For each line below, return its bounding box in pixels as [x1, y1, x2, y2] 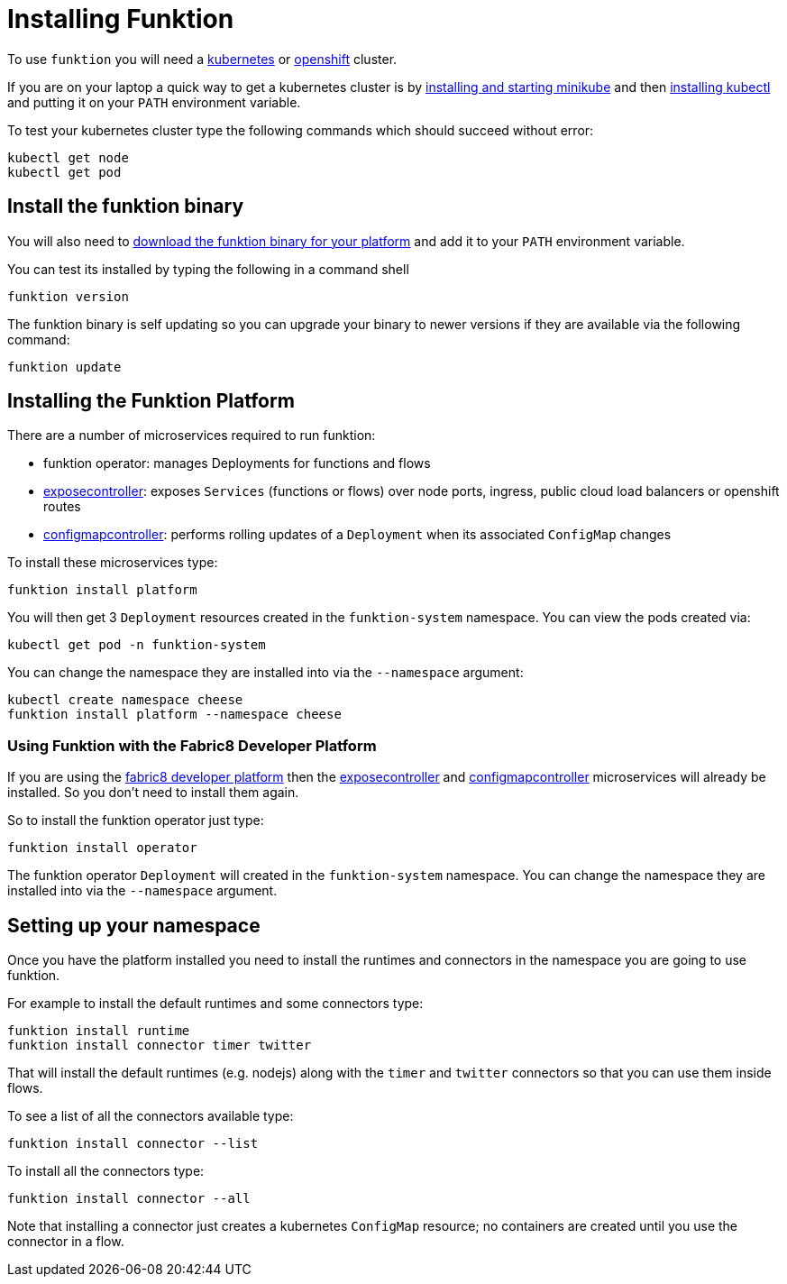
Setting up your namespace [7, 913, 261, 937]
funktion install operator [7, 840, 197, 856]
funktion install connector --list [7, 1136, 259, 1151]
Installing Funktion [7, 4, 234, 34]
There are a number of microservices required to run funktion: [7, 427, 376, 444]
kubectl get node [7, 150, 129, 165]
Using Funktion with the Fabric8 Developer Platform [7, 736, 377, 755]
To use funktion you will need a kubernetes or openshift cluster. [7, 50, 398, 67]
